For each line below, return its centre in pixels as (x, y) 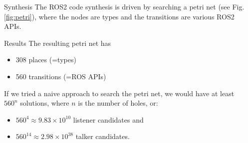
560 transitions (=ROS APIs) (61, 76)
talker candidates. (103, 136)
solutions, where (45, 103)
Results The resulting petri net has (58, 43)
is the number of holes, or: (118, 103)
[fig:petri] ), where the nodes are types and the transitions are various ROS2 (119, 16)
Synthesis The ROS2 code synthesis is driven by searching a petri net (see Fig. (124, 6)
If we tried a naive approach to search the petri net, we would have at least (119, 93)
